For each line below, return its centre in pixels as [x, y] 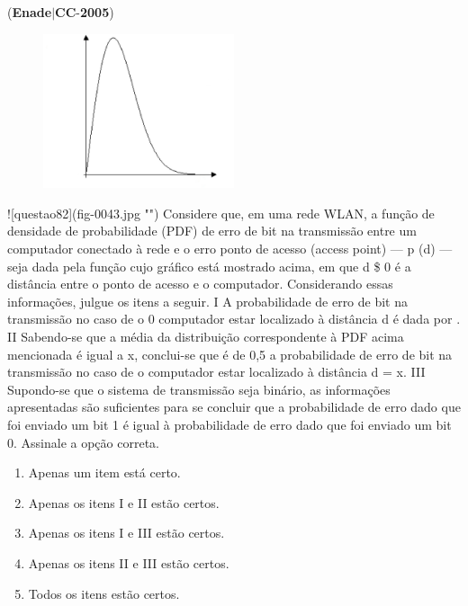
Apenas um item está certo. [104, 472]
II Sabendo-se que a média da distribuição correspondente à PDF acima [206, 336]
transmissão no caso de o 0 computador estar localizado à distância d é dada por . [234, 319]
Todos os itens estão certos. [104, 593]
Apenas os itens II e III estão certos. [129, 562]
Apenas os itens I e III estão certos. [126, 533]
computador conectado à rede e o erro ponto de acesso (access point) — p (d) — [230, 248]
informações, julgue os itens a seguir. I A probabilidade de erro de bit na [208, 301]
